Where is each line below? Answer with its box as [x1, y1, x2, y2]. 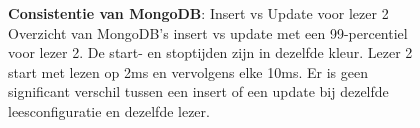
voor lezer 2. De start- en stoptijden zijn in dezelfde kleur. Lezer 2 [8, 42, 413, 63]
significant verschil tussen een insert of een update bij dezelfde [8, 81, 389, 102]
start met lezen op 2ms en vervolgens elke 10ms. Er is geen [8, 61, 368, 82]
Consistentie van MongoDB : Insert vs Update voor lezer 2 [8, 3, 389, 23]
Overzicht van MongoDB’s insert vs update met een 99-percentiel [8, 22, 408, 43]
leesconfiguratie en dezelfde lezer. [8, 100, 210, 121]
